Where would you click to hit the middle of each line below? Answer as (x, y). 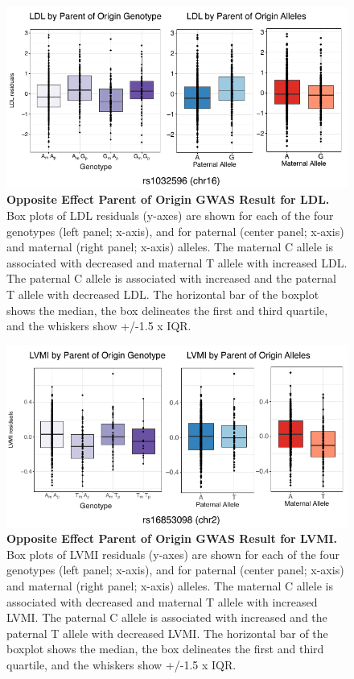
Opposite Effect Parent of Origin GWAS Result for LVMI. (172, 538)
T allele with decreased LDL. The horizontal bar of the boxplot (163, 294)
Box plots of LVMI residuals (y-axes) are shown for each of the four (173, 554)
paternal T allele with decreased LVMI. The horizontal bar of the (167, 633)
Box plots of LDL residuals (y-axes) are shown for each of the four (170, 215)
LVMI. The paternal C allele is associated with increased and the (167, 617)
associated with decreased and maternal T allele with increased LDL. (177, 262)
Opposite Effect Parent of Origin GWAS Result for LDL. (168, 199)
